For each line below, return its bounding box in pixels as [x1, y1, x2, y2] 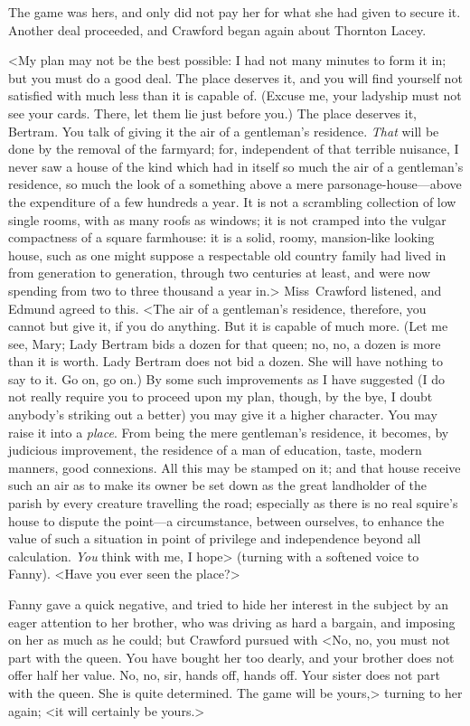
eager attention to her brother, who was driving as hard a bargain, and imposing [8, 612, 456, 631]
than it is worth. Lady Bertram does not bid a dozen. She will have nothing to [8, 352, 443, 371]
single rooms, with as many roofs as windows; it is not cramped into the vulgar [8, 210, 446, 229]
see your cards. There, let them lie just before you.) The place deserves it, [8, 103, 418, 122]
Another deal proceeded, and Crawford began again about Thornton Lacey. [8, 20, 427, 39]
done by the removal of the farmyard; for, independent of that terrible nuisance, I [8, 139, 459, 158]
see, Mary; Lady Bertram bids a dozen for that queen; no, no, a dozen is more [8, 334, 441, 353]
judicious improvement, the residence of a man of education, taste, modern [8, 440, 422, 459]
